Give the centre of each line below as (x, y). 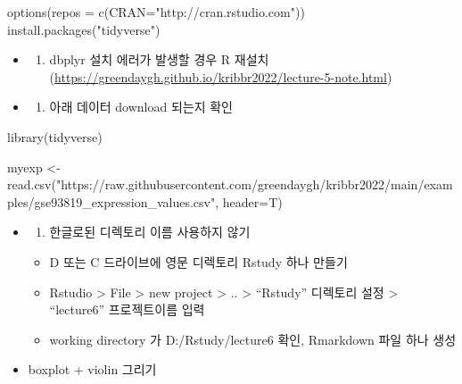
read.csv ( (32, 184)
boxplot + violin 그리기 (92, 369)
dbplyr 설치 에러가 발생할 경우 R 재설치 (159, 59)
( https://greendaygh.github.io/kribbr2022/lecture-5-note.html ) (221, 76)
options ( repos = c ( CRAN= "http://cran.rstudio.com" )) (156, 12)
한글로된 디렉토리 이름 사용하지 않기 (150, 232)
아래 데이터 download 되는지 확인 (141, 107)
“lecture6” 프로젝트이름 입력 (127, 309)
